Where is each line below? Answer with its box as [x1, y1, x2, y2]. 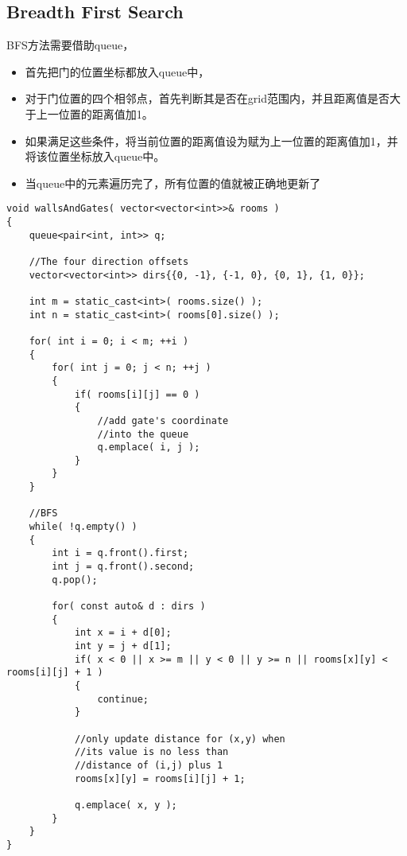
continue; [97, 693, 149, 705]
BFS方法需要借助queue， [6, 37, 134, 53]
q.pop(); [52, 574, 98, 586]
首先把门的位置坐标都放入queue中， [25, 63, 210, 80]
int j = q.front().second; [52, 561, 195, 573]
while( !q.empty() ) [29, 521, 138, 533]
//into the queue [97, 428, 189, 440]
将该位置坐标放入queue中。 [25, 148, 165, 165]
